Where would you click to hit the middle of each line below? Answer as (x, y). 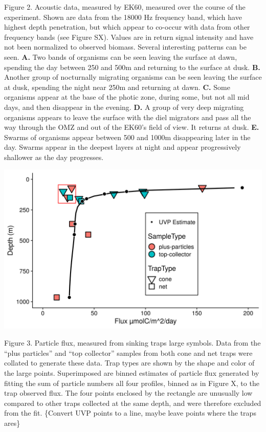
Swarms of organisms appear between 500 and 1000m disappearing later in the (127, 137)
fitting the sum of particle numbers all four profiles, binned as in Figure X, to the (132, 383)
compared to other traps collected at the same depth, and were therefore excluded (133, 403)
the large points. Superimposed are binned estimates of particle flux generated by (132, 372)
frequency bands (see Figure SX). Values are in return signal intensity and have (129, 37)
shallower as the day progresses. (54, 157)
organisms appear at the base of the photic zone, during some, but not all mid (127, 97)
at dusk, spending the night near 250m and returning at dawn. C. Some (117, 87)
